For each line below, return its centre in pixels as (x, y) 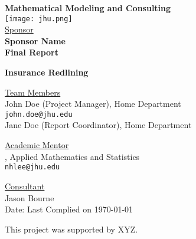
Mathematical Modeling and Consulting (88, 8)
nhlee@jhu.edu (32, 167)
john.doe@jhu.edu (39, 114)
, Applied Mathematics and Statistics (72, 156)
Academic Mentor (37, 145)
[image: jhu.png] (39, 19)
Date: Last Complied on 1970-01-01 (69, 209)
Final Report (32, 52)
